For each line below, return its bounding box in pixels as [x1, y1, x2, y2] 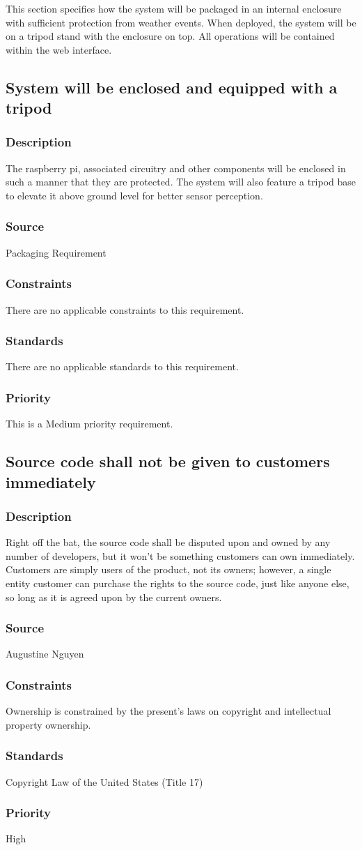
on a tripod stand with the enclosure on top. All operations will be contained [6, 29, 335, 43]
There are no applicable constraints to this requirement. [6, 302, 244, 317]
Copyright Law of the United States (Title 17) [6, 774, 203, 789]
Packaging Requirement [6, 245, 107, 259]
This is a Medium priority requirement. [6, 416, 173, 431]
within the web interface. [6, 42, 112, 56]
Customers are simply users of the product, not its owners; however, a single [6, 562, 331, 577]
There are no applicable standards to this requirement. [6, 359, 239, 374]
